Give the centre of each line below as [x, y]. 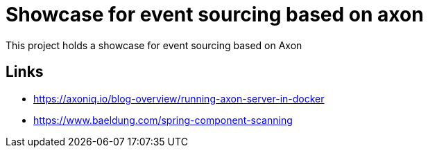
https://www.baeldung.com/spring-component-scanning [163, 120]
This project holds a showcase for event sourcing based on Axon [154, 45]
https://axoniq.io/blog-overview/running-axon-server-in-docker [179, 98]
